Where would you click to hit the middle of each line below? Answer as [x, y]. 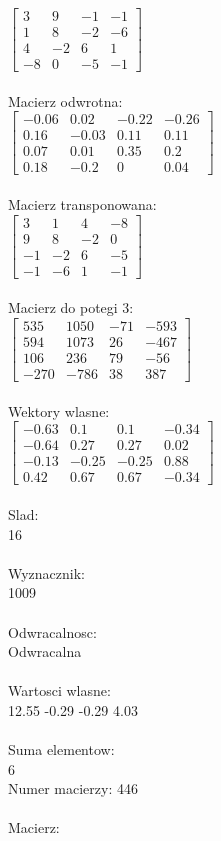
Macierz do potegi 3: [71, 307]
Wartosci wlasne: [59, 690]
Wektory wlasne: [59, 410]
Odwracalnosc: [52, 631]
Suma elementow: [61, 749]
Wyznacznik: [47, 572]
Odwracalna [45, 651]
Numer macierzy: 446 [73, 788]
